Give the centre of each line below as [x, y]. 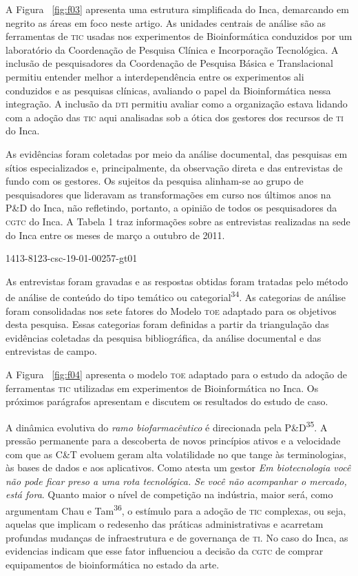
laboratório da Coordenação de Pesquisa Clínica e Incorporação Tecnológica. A [172, 49]
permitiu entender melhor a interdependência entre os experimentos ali [155, 76]
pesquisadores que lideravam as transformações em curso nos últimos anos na [168, 194]
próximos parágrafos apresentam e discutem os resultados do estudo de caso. [167, 401]
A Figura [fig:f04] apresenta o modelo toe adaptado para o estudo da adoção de [176, 374]
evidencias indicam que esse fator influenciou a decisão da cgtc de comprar [165, 551]
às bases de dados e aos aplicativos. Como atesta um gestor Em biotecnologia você [178, 467]
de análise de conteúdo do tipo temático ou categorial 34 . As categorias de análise [176, 296]
